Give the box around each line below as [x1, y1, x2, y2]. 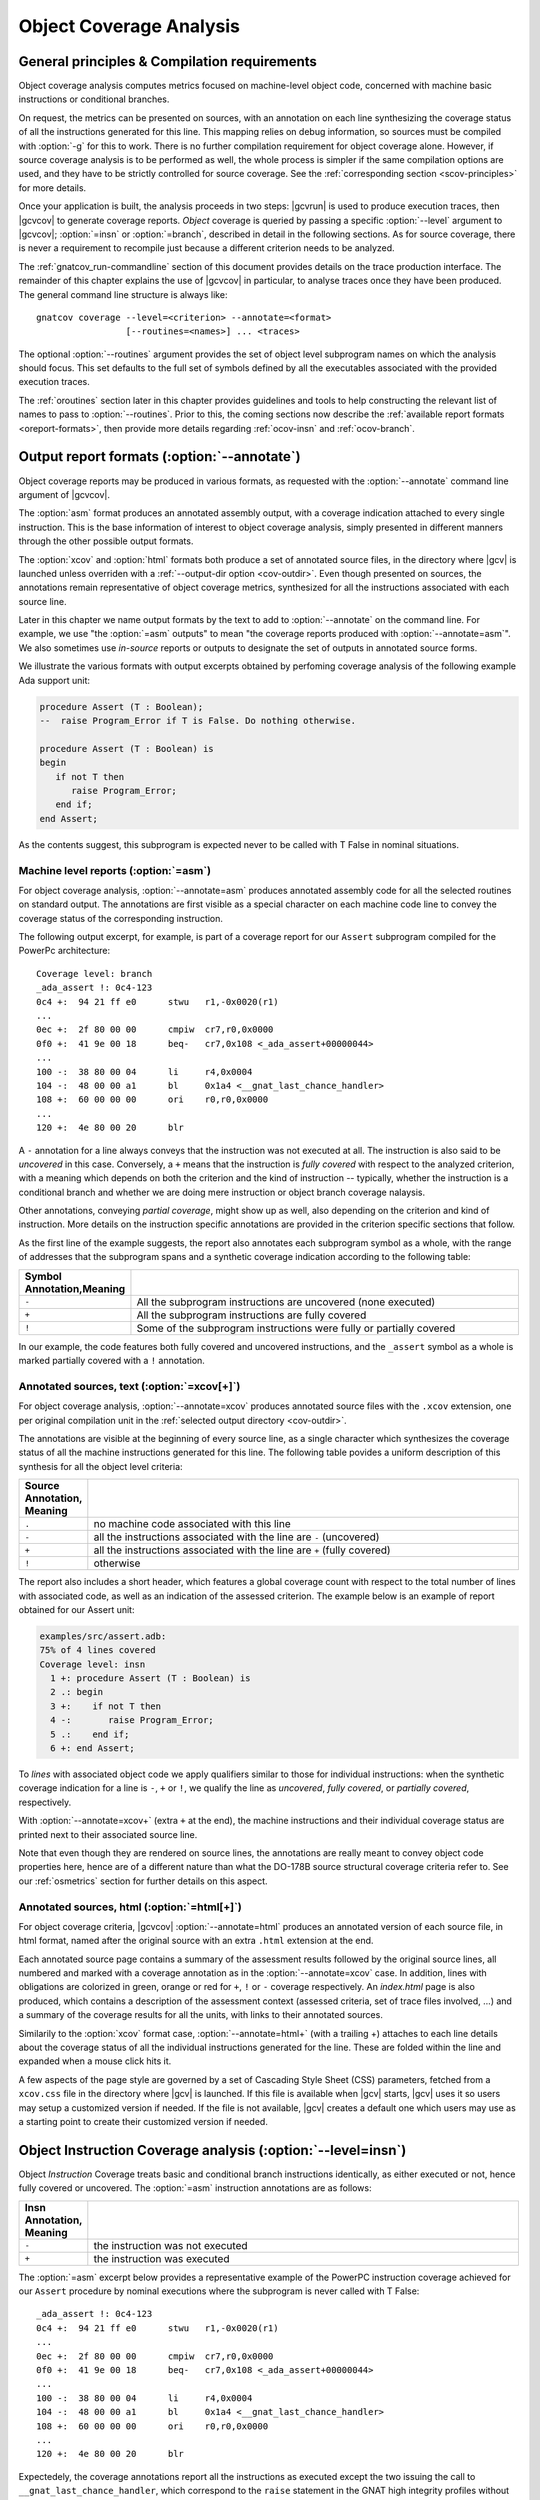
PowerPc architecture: [18, 945, 110, 957]
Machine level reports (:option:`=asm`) [18, 863, 212, 877]
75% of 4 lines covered [39, 1645, 157, 1656]
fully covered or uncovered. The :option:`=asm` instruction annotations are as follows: [18, 2182, 372, 2194]
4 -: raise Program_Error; [50, 1715, 214, 1726]
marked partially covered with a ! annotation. [18, 1355, 205, 1367]
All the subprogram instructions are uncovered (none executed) [136, 1295, 436, 1309]
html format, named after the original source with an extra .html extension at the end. [18, 1935, 374, 1947]
